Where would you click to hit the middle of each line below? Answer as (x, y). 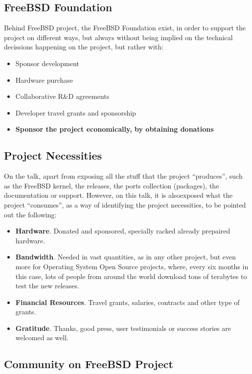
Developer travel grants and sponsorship (76, 112)
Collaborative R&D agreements (62, 96)
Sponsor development (47, 63)
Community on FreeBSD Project (89, 364)
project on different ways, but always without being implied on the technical (118, 37)
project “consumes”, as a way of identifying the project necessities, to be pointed (125, 204)
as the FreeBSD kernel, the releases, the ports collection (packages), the (112, 185)
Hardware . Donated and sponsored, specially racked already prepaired (123, 231)
